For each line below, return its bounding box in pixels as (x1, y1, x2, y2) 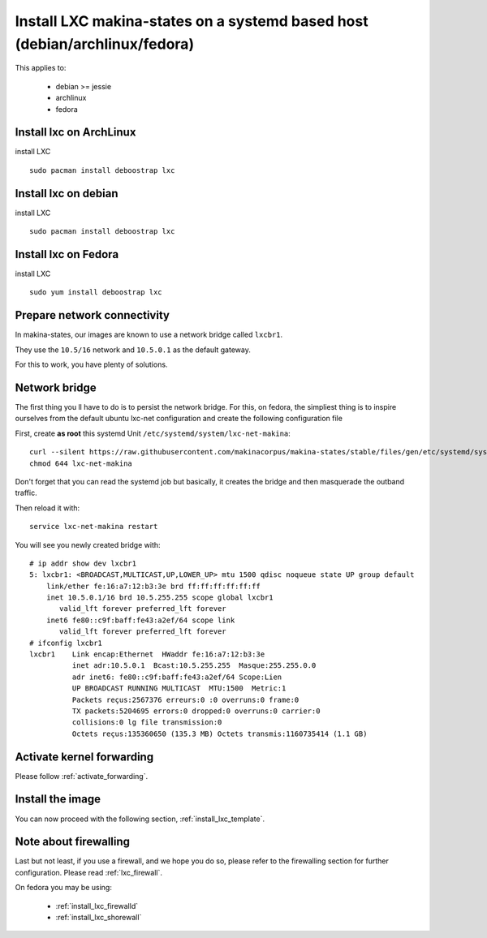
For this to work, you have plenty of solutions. (15, 359, 168, 369)
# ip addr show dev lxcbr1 (29, 558, 137, 568)
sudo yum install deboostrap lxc (29, 288, 162, 297)
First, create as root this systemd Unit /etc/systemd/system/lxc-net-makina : (15, 428, 291, 438)
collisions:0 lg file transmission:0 (71, 718, 222, 727)
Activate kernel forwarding (15, 750, 154, 764)
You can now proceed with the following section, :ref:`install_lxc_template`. (15, 814, 265, 824)
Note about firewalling (15, 835, 130, 849)
